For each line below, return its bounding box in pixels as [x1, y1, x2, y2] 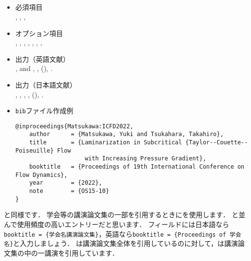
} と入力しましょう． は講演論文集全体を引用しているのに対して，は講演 [9, 238, 238, 248]
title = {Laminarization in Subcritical [29, 139, 182, 146]
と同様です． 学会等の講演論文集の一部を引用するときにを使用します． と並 [4, 209, 246, 220]
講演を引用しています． [44, 247, 119, 258]
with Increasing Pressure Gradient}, [84, 155, 206, 162]
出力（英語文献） [15, 53, 70, 64]
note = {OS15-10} [29, 188, 110, 195]
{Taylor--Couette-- [185, 139, 248, 146]
